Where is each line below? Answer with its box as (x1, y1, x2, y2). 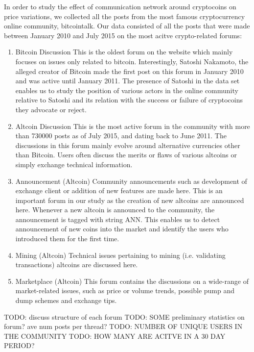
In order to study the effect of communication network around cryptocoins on (4, 1, 236, 11)
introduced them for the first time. (15, 233, 119, 244)
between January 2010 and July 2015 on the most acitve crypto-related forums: (4, 30, 242, 40)
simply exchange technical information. (15, 159, 133, 169)
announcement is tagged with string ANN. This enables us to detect (15, 214, 220, 224)
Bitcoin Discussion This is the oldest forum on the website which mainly (15, 47, 233, 57)
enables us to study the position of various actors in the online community (15, 85, 238, 95)
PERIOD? (4, 340, 35, 351)
